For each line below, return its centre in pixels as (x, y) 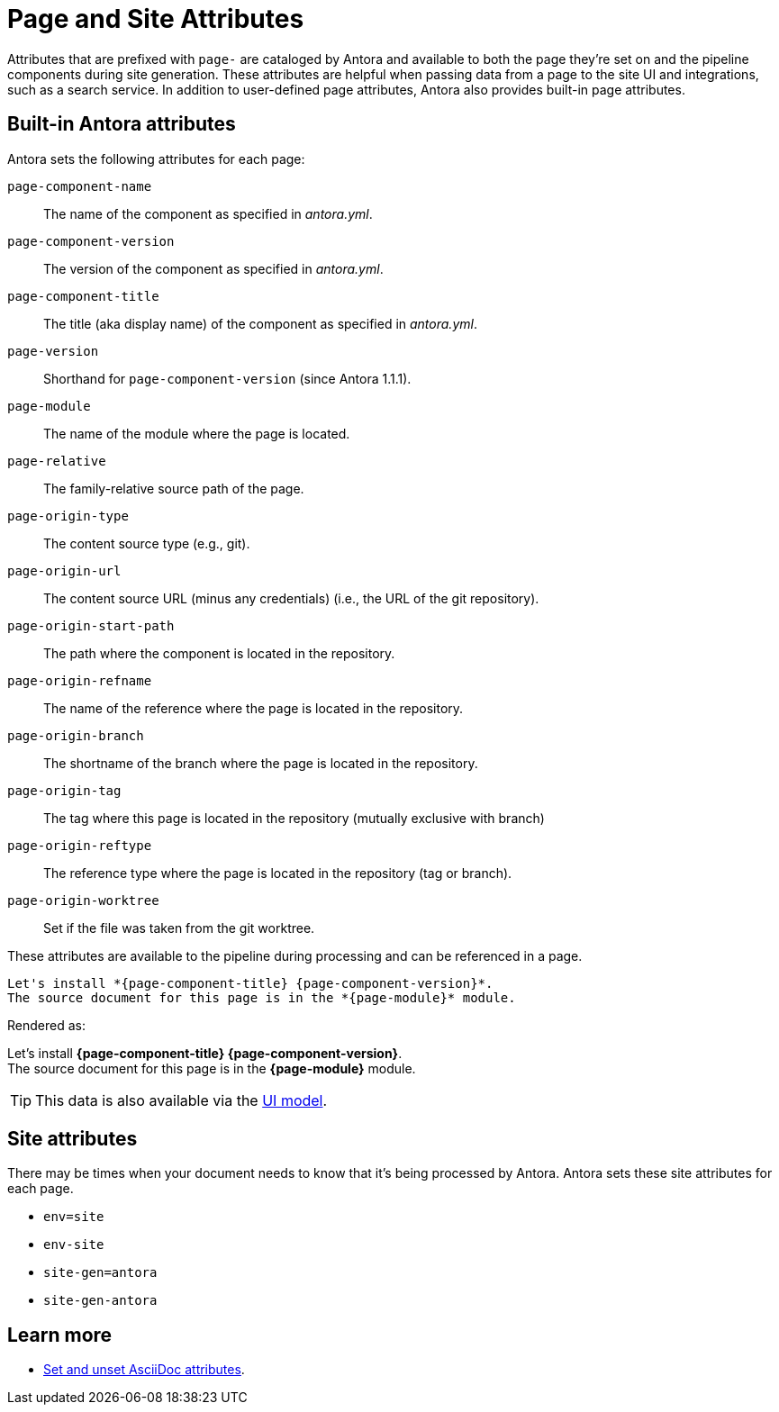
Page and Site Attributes (156, 19)
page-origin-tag (64, 790)
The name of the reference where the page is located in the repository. (254, 708)
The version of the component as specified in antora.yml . (213, 268)
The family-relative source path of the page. (174, 488)
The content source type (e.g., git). (147, 543)
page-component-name (80, 186)
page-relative (57, 461)
